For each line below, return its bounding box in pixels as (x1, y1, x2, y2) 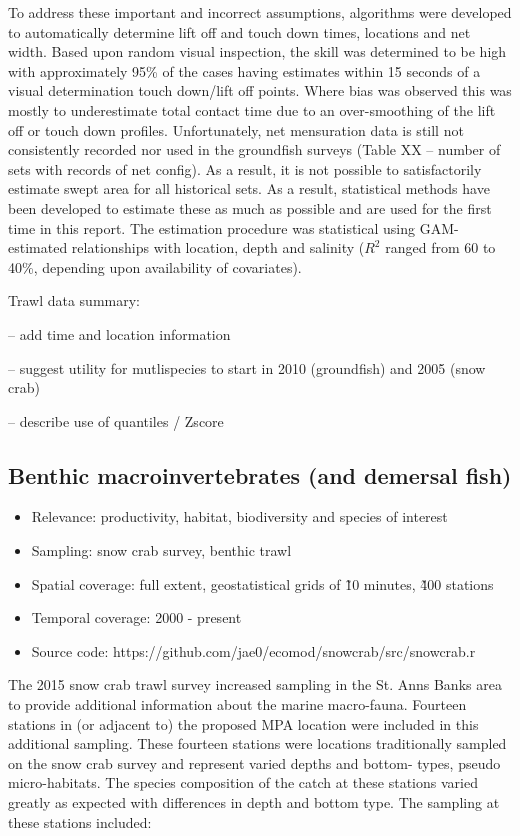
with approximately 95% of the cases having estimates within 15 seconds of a (8, 60, 481, 81)
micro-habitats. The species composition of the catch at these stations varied (8, 772, 478, 793)
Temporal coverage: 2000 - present (31, 607, 242, 628)
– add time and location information (8, 323, 231, 344)
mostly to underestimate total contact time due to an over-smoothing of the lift (8, 99, 496, 120)
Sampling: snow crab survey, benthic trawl (31, 540, 292, 561)
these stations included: (8, 811, 152, 832)
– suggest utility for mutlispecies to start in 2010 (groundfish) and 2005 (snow (8, 357, 486, 378)
